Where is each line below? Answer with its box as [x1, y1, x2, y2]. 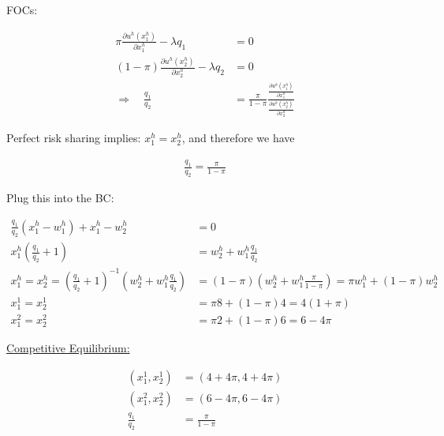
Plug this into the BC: [6, 189, 114, 205]
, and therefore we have [181, 130, 295, 146]
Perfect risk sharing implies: [6, 130, 141, 146]
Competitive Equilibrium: [6, 340, 130, 356]
